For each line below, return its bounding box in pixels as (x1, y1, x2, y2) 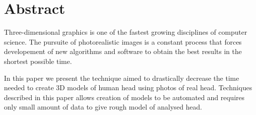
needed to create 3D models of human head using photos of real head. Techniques (4, 82, 252, 93)
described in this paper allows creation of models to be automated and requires (4, 92, 245, 102)
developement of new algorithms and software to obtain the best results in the (4, 46, 242, 57)
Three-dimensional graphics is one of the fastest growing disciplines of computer (4, 27, 247, 37)
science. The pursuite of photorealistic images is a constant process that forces (4, 36, 242, 47)
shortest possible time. (4, 56, 72, 66)
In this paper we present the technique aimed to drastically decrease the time (4, 72, 239, 83)
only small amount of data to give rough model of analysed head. (4, 102, 202, 112)
